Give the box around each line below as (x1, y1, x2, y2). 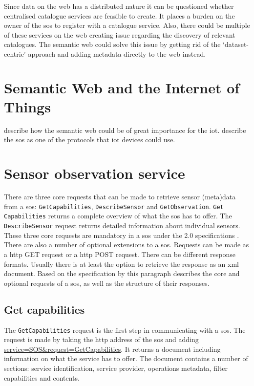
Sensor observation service (4, 163, 185, 183)
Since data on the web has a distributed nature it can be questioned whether (4, 1, 234, 11)
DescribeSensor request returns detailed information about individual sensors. (4, 220, 240, 231)
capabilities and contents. (4, 372, 80, 383)
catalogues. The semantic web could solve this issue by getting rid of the (4, 39, 221, 49)
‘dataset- (223, 39, 249, 49)
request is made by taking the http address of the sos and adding (4, 334, 199, 344)
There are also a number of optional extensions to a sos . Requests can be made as (4, 239, 249, 250)
